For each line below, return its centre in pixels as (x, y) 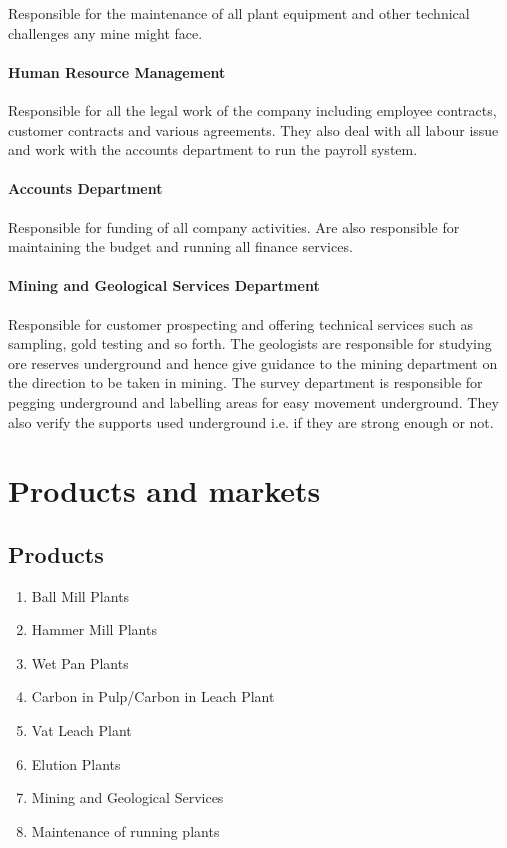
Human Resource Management (117, 71)
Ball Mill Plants (80, 595)
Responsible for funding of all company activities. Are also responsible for (234, 226)
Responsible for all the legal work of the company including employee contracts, (252, 109)
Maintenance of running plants (125, 830)
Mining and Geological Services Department (164, 285)
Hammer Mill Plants (94, 629)
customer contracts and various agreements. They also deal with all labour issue (253, 129)
